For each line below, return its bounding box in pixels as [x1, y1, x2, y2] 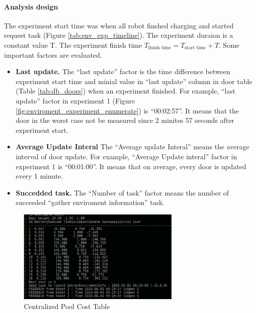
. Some [219, 39, 240, 50]
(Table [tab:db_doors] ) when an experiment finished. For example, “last [15, 86, 236, 96]
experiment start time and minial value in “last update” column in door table [15, 76, 253, 86]
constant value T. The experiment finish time [4, 39, 142, 50]
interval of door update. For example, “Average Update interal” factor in [15, 151, 237, 161]
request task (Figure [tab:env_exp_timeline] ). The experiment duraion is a [4, 30, 233, 40]
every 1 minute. [15, 171, 63, 181]
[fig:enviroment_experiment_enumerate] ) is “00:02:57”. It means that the [15, 105, 239, 115]
